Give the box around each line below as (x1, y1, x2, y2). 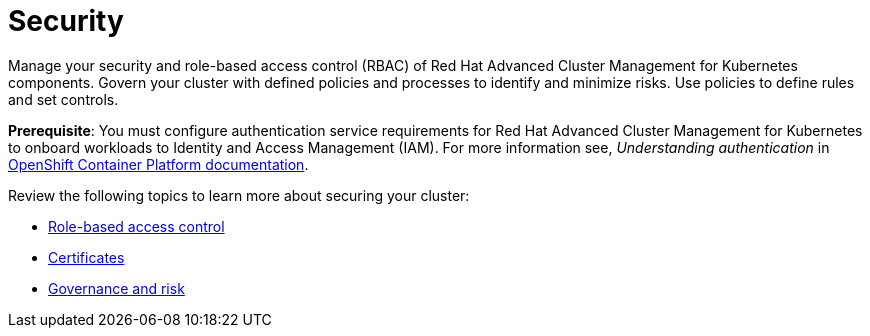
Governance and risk (48, 279, 185, 297)
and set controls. (8, 90, 119, 108)
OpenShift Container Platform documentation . (8, 155, 309, 173)
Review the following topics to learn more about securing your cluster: (8, 186, 470, 204)
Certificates (48, 248, 125, 266)
